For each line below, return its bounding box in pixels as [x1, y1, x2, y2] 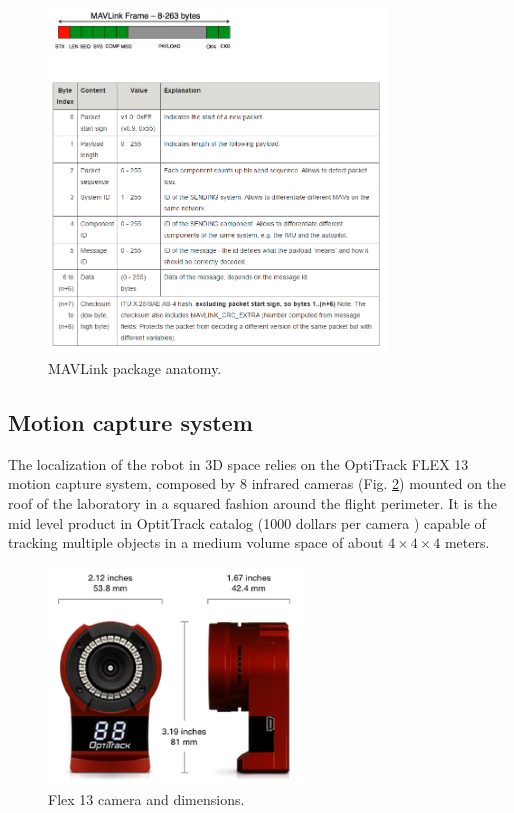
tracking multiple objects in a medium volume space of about [8, 532, 384, 553]
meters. [444, 532, 490, 553]
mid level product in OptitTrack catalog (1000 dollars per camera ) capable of [8, 512, 486, 533]
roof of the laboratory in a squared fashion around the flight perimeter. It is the [8, 493, 498, 513]
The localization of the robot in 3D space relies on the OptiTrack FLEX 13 [8, 453, 469, 474]
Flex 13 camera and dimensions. [48, 788, 245, 809]
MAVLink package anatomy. [48, 358, 222, 379]
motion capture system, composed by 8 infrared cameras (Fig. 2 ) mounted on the [8, 473, 507, 494]
